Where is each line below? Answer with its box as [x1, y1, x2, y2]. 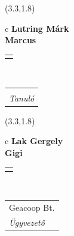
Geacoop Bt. [9, 201, 55, 214]
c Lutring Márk [5, 22, 69, 34]
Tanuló [9, 91, 35, 104]
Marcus [5, 34, 36, 46]
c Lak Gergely [5, 135, 63, 147]
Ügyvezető [9, 216, 45, 228]
